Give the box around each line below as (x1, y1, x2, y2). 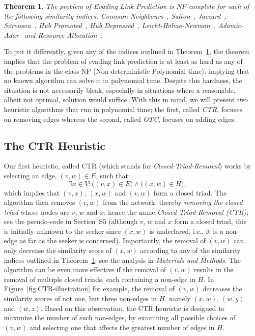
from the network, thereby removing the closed (103, 197, 243, 207)
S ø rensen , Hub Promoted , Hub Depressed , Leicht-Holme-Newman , (4, 20, 216, 30)
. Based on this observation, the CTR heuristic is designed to (40, 303, 225, 313)
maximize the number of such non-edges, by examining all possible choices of (4, 312, 235, 323)
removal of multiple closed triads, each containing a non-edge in (4, 274, 196, 284)
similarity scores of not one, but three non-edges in (4, 293, 157, 304)
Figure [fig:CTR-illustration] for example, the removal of (4, 283, 175, 294)
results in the (194, 264, 234, 275)
